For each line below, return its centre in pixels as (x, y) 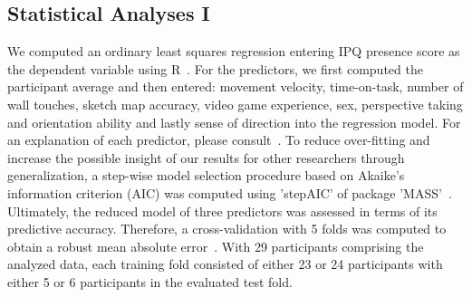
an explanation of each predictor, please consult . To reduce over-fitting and (219, 140)
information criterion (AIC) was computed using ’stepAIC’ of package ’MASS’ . (230, 192)
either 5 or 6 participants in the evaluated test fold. (150, 281)
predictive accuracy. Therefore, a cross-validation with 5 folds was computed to (227, 229)
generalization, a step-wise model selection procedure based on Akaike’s (206, 175)
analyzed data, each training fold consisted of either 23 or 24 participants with (225, 264)
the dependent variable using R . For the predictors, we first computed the (215, 68)
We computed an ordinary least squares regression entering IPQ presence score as (234, 51)
